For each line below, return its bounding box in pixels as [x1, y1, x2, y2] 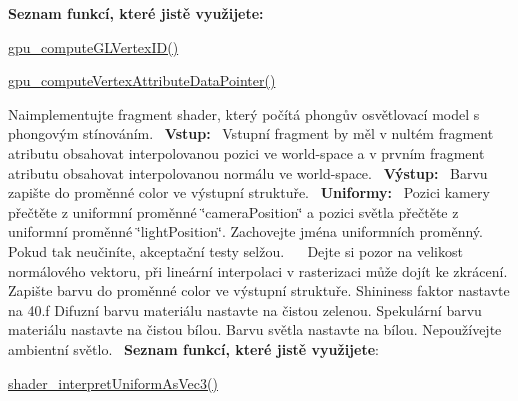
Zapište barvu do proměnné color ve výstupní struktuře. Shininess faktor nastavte [8, 280, 510, 301]
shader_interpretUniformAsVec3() [8, 372, 218, 393]
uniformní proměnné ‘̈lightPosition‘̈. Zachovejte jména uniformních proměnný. [8, 221, 483, 242]
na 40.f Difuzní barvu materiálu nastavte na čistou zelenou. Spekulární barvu [8, 299, 482, 320]
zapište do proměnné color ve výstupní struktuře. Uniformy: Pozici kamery [8, 182, 490, 203]
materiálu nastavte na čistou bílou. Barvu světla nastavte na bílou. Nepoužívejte [8, 319, 502, 340]
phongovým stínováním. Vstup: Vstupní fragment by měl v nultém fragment [8, 123, 494, 144]
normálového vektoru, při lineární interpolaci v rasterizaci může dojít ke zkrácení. [8, 260, 508, 281]
